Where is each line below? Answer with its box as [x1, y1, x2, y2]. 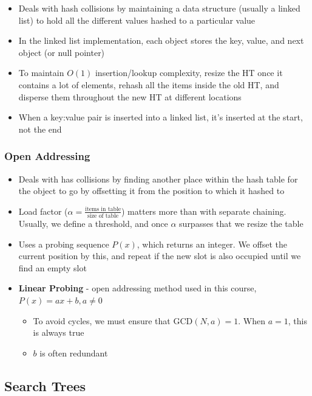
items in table [85, 206, 121, 213]
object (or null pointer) [18, 46, 105, 58]
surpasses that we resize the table [179, 217, 304, 230]
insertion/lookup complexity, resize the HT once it [95, 66, 283, 79]
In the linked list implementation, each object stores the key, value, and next [18, 34, 304, 47]
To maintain [18, 66, 64, 79]
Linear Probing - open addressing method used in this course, [18, 282, 257, 294]
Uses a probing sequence [18, 237, 109, 250]
